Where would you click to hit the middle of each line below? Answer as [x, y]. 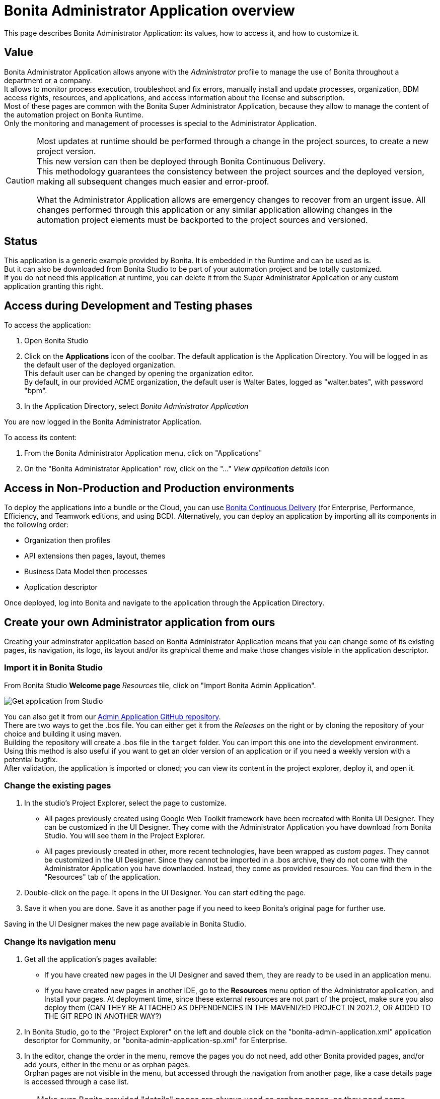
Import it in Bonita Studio [54, 668]
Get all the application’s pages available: [91, 959]
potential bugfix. [31, 759]
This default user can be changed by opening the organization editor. [139, 374]
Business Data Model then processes [86, 572]
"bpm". [36, 391]
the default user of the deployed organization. [100, 365]
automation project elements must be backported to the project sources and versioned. [202, 220]
